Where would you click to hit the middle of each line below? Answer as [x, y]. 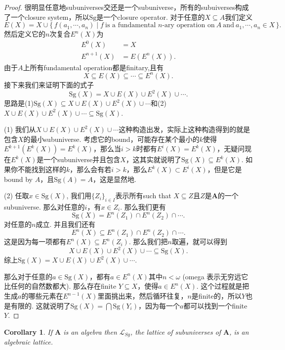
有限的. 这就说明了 [41, 305]
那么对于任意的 [28, 276]
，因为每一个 [159, 305]
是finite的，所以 [216, 296]
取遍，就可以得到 [199, 241]
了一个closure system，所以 [47, 17]
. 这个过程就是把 [223, 286]
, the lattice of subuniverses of [176, 331]
